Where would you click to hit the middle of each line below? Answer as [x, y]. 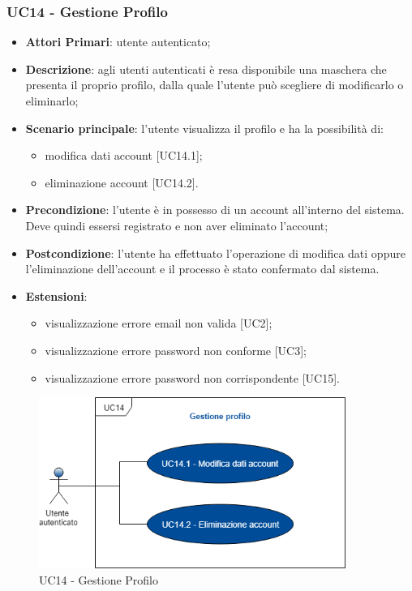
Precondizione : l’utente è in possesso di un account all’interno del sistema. [215, 210]
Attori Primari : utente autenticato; [118, 42]
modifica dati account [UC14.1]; [124, 155]
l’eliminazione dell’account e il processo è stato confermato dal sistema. [202, 269]
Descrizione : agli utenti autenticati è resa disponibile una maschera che [206, 69]
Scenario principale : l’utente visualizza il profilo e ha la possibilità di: [204, 128]
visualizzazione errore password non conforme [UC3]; [176, 350]
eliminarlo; [52, 101]
